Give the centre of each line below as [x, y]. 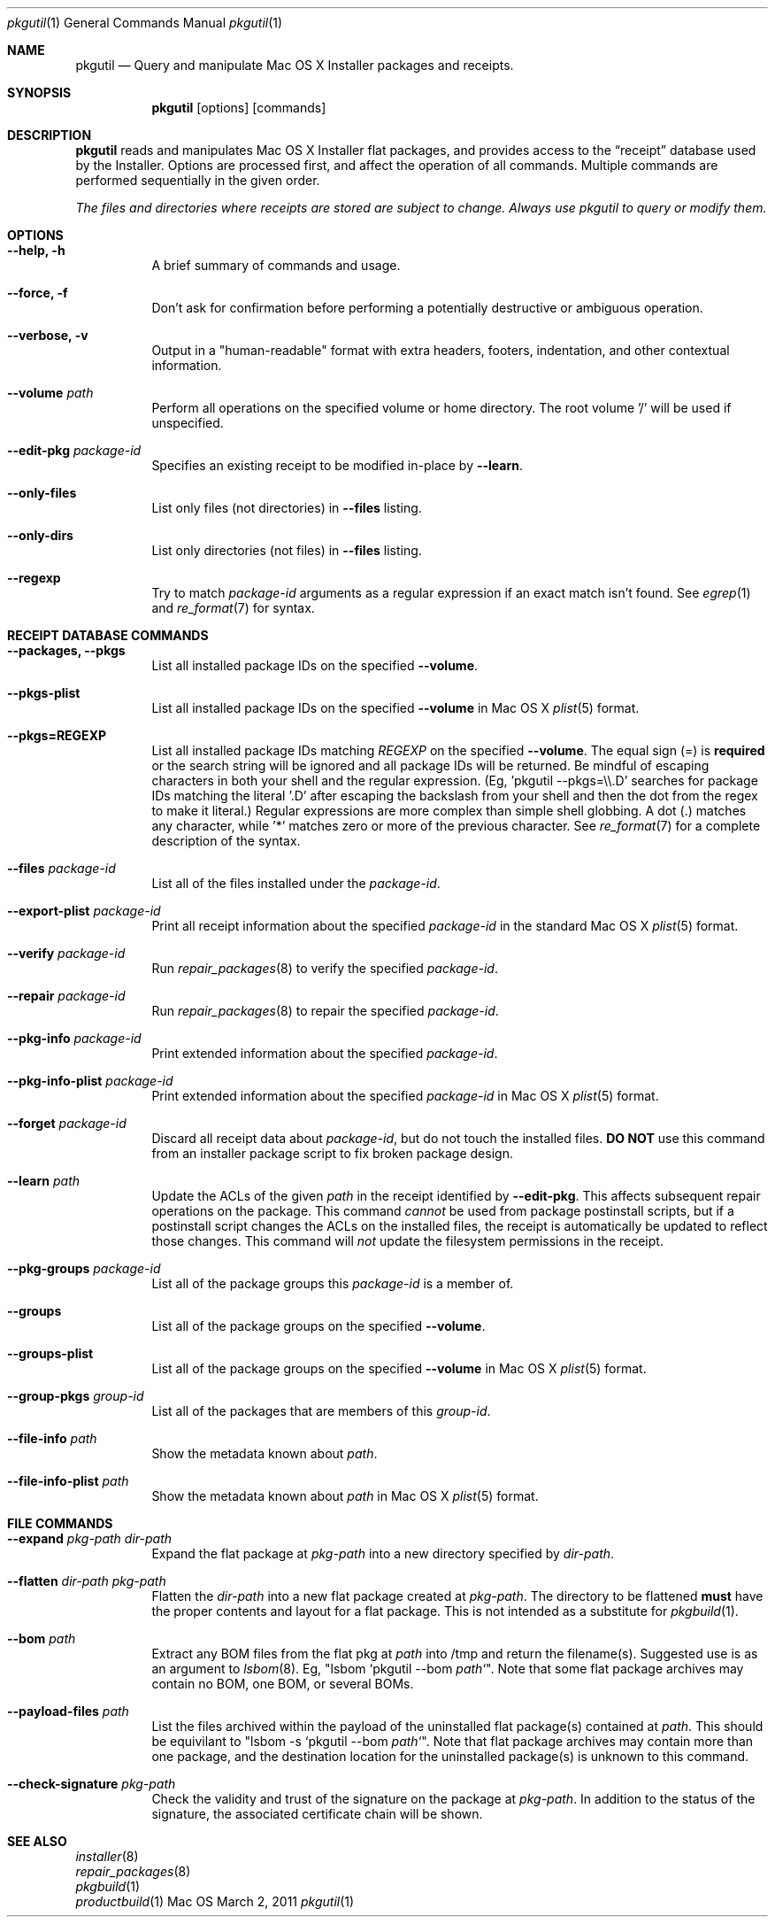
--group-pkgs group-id [76, 1396]
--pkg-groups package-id [84, 1268]
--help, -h [36, 250]
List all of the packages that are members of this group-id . [321, 1411]
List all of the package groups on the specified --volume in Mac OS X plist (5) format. [399, 1368]
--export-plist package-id [84, 911]
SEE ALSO [37, 1841]
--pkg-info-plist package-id [90, 1081]
